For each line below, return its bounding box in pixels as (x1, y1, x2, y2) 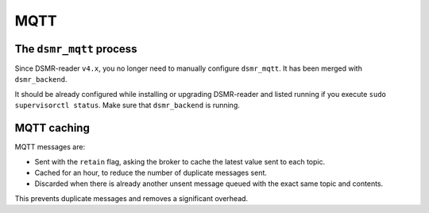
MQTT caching (14, 122, 91, 135)
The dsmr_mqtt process (14, 42, 137, 56)
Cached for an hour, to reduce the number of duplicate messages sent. (34, 168, 268, 177)
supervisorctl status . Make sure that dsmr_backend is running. (14, 100, 240, 110)
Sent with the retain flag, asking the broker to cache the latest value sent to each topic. (34, 157, 326, 166)
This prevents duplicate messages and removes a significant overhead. (14, 193, 249, 203)
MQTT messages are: (14, 142, 86, 152)
